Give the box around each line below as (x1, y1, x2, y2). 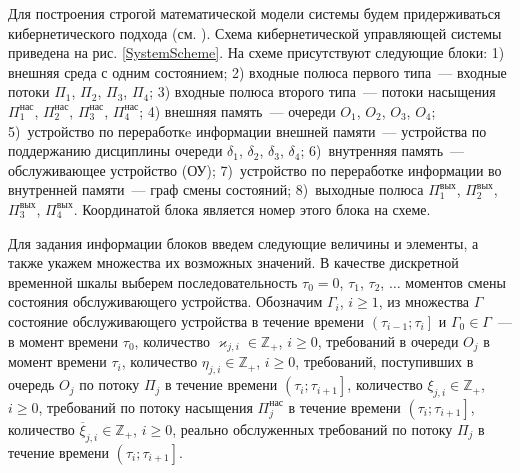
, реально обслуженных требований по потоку (172, 418, 453, 439)
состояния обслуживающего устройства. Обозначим (8, 291, 323, 312)
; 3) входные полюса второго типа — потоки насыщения (149, 81, 496, 102)
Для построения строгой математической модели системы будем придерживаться (8, 3, 501, 23)
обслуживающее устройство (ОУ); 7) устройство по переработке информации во (8, 159, 502, 180)
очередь (8, 374, 55, 395)
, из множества (378, 291, 470, 312)
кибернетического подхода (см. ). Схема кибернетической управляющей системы (8, 22, 502, 43)
